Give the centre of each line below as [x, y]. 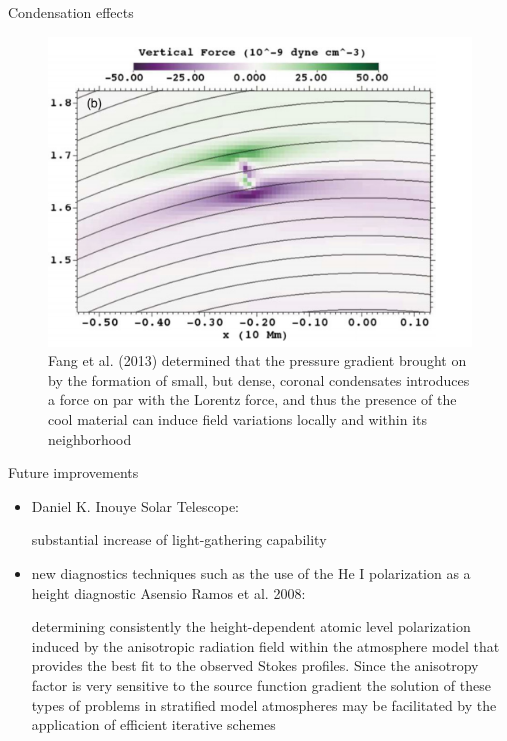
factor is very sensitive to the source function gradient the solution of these [261, 684]
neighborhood [90, 438]
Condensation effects [71, 12]
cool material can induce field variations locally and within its [238, 419]
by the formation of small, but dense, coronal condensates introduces [259, 379]
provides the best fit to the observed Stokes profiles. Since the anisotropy [255, 665]
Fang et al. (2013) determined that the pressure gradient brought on [257, 360]
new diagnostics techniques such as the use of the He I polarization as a [251, 573]
